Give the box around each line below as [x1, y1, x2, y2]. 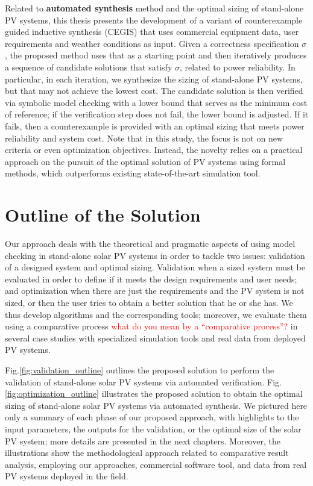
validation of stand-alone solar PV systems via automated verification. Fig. [5, 375, 282, 388]
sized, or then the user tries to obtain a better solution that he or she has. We [5, 296, 293, 308]
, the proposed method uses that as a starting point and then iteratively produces [5, 49, 307, 61]
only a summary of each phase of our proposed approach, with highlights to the [5, 411, 299, 423]
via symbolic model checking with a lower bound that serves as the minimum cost [5, 96, 308, 108]
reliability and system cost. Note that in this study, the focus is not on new [5, 131, 283, 144]
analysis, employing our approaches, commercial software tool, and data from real [5, 458, 307, 470]
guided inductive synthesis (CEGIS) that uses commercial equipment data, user [5, 25, 299, 38]
